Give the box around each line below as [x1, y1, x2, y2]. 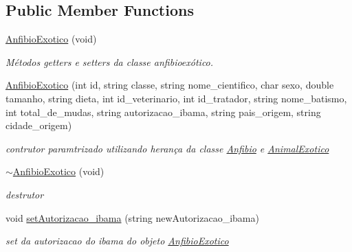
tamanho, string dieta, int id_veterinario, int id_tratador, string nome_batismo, [5, 91, 347, 105]
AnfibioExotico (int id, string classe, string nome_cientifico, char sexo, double [5, 78, 334, 92]
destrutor [5, 187, 44, 201]
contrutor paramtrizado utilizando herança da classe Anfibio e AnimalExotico [5, 141, 329, 155]
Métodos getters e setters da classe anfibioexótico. [5, 54, 214, 69]
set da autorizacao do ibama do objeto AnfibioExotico [5, 233, 229, 248]
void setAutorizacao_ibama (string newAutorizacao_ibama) [5, 210, 259, 225]
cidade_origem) [5, 118, 72, 133]
